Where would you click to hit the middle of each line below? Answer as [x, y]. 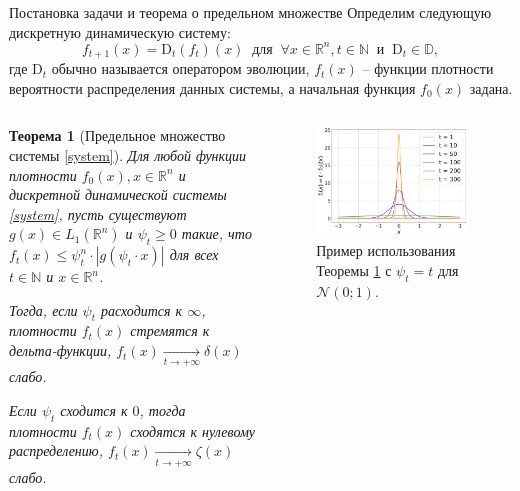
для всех [194, 254]
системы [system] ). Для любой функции [128, 154]
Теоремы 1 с [354, 270]
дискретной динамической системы [118, 194]
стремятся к [170, 330]
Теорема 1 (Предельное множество [117, 135]
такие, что [216, 233]
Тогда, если [43, 309]
